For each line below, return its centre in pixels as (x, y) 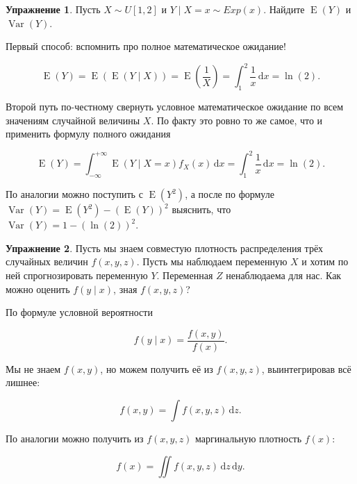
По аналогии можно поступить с (74, 194)
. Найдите (284, 9)
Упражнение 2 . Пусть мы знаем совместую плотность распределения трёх (165, 248)
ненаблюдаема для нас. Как (284, 275)
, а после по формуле (230, 194)
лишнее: (23, 382)
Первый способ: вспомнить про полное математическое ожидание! (146, 46)
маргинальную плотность (249, 438)
